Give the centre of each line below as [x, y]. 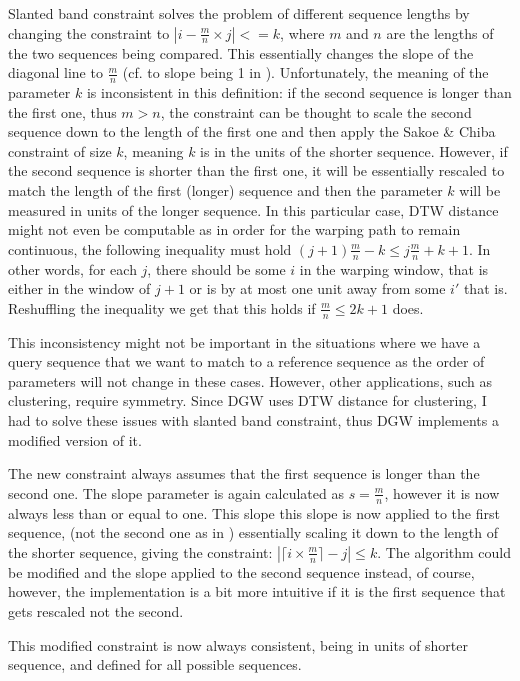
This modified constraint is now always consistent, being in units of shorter [238, 644]
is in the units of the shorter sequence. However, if [354, 150]
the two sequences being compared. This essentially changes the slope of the [241, 52]
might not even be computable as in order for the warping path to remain [234, 229]
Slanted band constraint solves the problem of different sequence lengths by [239, 13]
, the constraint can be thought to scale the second [316, 111]
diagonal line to [55, 72]
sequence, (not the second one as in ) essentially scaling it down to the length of [253, 532]
